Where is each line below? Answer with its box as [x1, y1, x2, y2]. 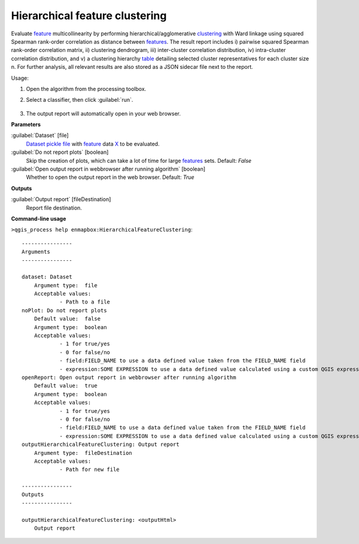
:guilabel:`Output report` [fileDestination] [11, 196, 111, 203]
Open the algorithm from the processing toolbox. [26, 85, 147, 92]
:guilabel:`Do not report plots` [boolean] [11, 148, 109, 156]
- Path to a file [59, 299, 111, 305]
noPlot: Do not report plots [22, 307, 107, 314]
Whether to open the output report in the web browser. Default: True [26, 174, 194, 181]
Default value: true [34, 382, 98, 389]
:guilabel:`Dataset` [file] [11, 132, 69, 139]
